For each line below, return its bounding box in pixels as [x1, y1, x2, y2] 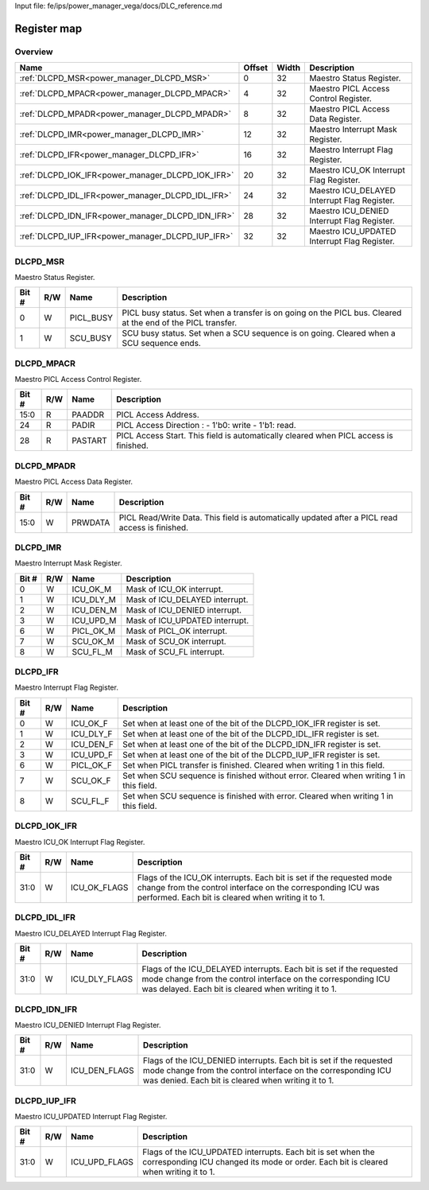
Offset [243, 62, 269, 73]
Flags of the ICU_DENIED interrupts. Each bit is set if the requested [143, 1055, 393, 1066]
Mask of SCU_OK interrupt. [126, 636, 226, 647]
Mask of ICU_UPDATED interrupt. [126, 615, 249, 626]
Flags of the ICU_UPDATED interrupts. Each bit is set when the [142, 1146, 375, 1157]
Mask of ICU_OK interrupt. [126, 583, 224, 594]
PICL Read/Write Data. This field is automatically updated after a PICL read [118, 511, 398, 523]
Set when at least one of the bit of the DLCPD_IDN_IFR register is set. [122, 738, 381, 749]
